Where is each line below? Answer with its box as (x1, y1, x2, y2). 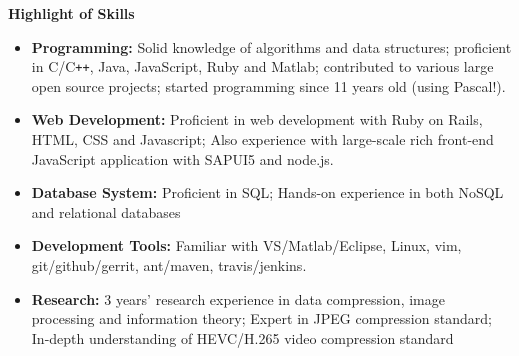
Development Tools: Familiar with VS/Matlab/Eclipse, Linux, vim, (31, 235, 462, 256)
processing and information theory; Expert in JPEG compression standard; (31, 308, 492, 329)
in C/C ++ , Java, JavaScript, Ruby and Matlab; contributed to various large (31, 56, 494, 77)
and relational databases (31, 201, 181, 222)
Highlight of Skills (8, 3, 135, 23)
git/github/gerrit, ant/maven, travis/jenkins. (31, 255, 307, 275)
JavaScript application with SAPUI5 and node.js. (31, 148, 334, 169)
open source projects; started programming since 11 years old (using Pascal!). (31, 75, 506, 96)
